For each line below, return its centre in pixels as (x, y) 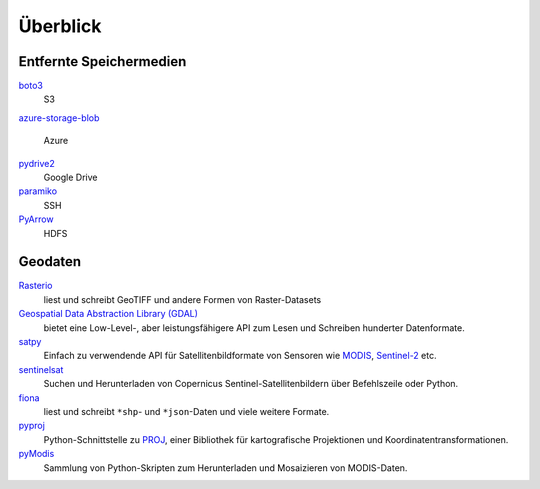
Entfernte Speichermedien (102, 61)
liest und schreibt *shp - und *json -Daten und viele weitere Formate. (186, 411)
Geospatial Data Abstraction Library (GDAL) (108, 314)
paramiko (38, 191)
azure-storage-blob (59, 117)
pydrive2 (36, 163)
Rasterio (35, 286)
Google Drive (70, 177)
